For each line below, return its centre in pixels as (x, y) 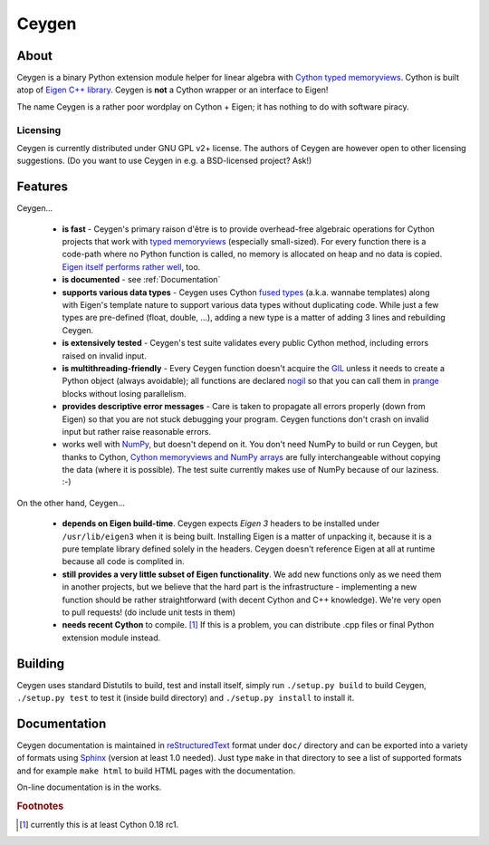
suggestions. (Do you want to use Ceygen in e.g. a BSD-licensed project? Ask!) (164, 161)
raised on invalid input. (104, 355)
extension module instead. (111, 638)
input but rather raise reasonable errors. (137, 431)
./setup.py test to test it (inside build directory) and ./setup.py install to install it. (186, 698)
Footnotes (40, 806)
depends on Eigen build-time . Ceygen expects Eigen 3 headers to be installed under (221, 523)
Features (42, 187)
